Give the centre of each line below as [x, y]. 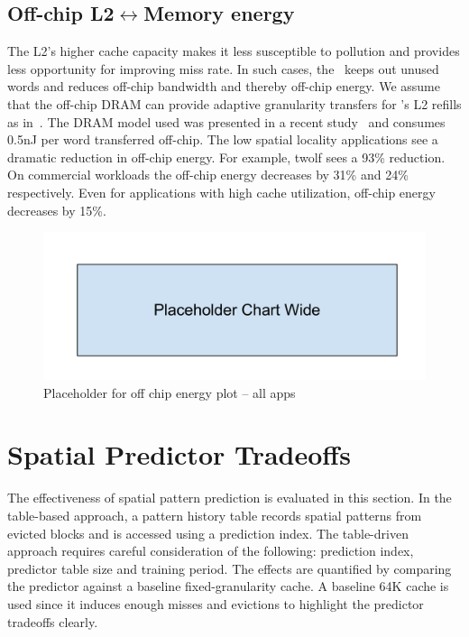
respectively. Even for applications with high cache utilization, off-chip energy [221, 192]
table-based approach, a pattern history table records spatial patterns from [215, 516]
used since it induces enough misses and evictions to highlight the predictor [216, 603]
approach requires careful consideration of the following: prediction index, [211, 551]
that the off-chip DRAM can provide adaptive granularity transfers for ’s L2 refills [234, 103]
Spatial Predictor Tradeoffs [179, 454]
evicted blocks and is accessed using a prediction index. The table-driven [208, 533]
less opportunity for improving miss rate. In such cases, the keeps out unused [223, 68]
